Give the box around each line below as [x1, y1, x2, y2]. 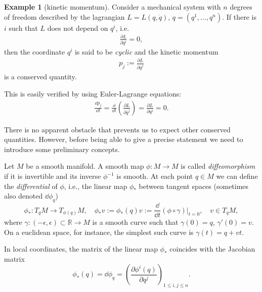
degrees [230, 2, 252, 12]
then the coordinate [4, 46, 65, 57]
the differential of [4, 180, 58, 191]
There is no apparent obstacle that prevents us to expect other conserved [4, 124, 231, 134]
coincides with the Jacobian [169, 244, 255, 254]
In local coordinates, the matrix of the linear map [4, 244, 158, 254]
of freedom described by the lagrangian [4, 11, 125, 22]
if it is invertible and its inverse [4, 171, 101, 181]
